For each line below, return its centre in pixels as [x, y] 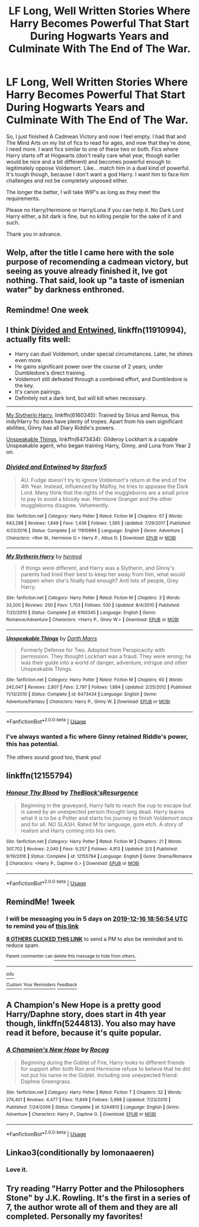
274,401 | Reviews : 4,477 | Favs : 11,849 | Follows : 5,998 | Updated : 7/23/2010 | [88, 1099]
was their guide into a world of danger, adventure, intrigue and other [104, 662]
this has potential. [33, 744]
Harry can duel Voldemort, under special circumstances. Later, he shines [104, 354]
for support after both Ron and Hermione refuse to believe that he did [105, 1069]
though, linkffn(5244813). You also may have [91, 1024]
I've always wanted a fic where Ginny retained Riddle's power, [97, 737]
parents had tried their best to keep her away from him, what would [103, 575]
